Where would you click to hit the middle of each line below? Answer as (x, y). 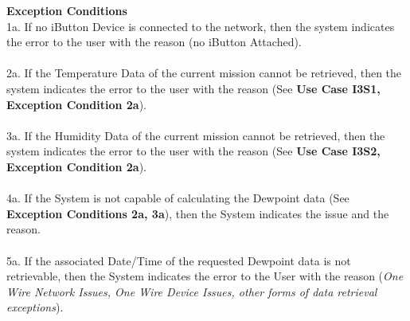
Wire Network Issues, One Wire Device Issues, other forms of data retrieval (192, 291)
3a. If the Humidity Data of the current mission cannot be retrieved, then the (196, 135)
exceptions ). (35, 307)
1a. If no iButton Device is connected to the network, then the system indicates (201, 26)
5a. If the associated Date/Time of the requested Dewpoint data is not (179, 260)
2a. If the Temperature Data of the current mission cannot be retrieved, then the (204, 73)
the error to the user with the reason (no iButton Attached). (154, 42)
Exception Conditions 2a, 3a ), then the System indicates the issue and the (198, 213)
